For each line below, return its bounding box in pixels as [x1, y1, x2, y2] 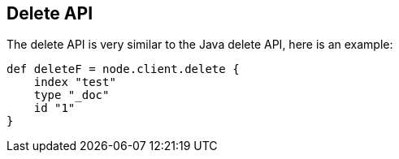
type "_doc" [33, 88, 110, 102]
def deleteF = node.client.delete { [7, 62, 240, 76]
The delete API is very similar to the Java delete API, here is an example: [7, 37, 393, 52]
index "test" [33, 75, 116, 89]
